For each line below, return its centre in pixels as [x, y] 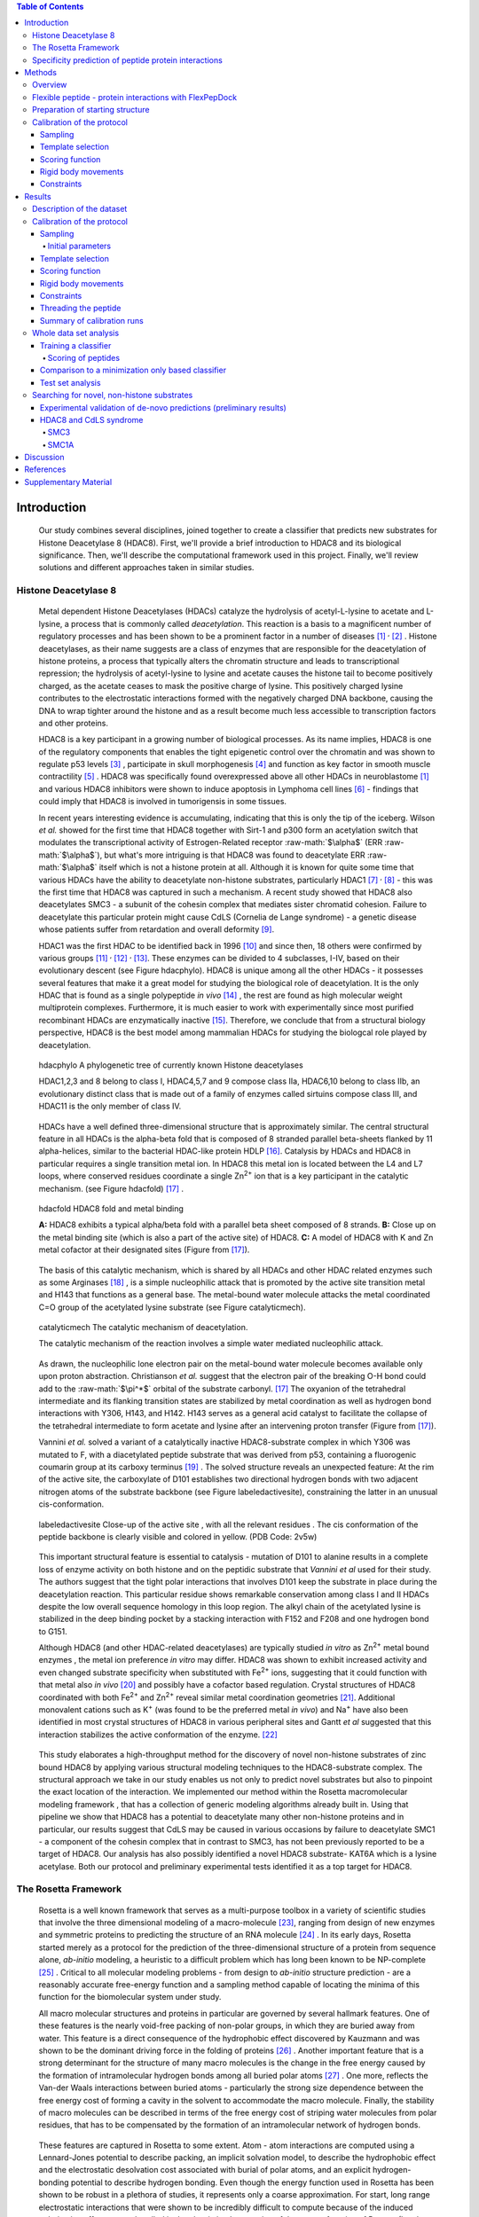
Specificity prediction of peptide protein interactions [128, 60]
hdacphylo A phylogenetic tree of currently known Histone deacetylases [171, 1065]
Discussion [44, 458]
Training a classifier [76, 345]
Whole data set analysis [76, 333]
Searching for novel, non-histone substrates [113, 396]
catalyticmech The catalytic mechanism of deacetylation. [143, 1328]
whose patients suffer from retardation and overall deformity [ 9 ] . [157, 929]
